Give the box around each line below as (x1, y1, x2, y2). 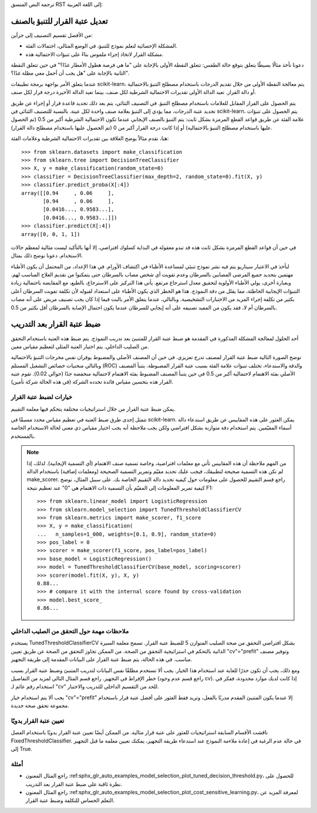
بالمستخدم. (11, 432, 36, 439)
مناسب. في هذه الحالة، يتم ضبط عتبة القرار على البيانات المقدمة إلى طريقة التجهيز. (11, 656, 193, 663)
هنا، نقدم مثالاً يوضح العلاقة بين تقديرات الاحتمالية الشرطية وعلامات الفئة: (11, 135, 169, 142)
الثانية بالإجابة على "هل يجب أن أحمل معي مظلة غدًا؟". (11, 69, 129, 76)
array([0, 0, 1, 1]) (21, 231, 80, 237)
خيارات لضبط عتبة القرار (11, 393, 73, 401)
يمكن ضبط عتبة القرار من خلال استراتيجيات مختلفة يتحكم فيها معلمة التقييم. (11, 405, 176, 412)
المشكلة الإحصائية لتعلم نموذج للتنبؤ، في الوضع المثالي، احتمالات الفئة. (25, 42, 178, 49)
